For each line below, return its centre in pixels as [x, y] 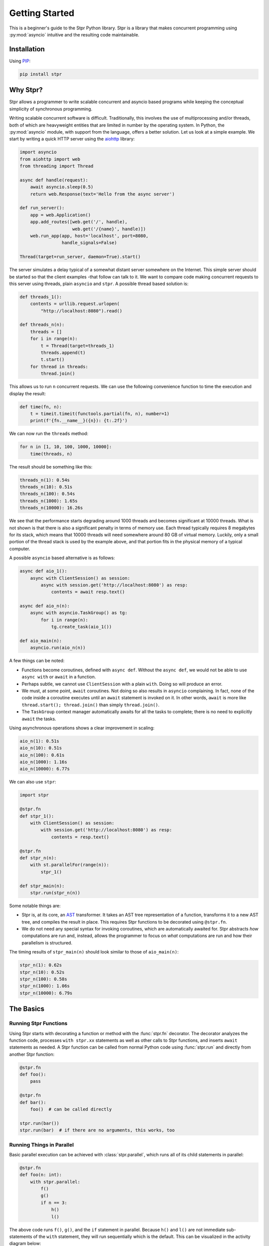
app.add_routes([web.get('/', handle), [79, 222]
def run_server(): [42, 208]
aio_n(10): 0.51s [41, 748]
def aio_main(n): [41, 641]
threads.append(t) [63, 353]
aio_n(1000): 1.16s [43, 762]
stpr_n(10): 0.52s [42, 972]
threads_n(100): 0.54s [47, 494]
